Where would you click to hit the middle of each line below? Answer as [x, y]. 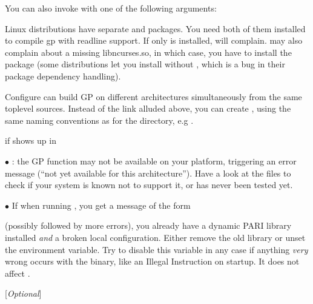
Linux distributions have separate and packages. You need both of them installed [155, 28]
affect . [18, 273]
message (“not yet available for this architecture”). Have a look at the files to [148, 173]
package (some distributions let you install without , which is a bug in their [145, 64]
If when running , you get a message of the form [101, 205]
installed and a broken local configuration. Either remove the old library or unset [155, 237]
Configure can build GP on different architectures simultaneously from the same [153, 96]
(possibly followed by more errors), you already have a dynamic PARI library [148, 225]
